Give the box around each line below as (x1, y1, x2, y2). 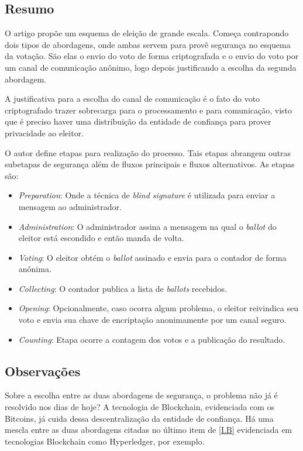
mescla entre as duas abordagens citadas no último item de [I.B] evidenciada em (5, 424, 292, 436)
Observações (5, 362, 81, 380)
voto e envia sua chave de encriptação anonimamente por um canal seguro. (18, 314, 287, 326)
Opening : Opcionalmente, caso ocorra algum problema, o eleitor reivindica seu (18, 302, 299, 314)
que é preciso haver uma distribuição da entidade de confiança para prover (5, 115, 271, 128)
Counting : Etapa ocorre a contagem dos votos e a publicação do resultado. (18, 333, 285, 345)
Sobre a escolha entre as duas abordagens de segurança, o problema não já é (5, 389, 278, 401)
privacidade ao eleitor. (5, 126, 84, 139)
